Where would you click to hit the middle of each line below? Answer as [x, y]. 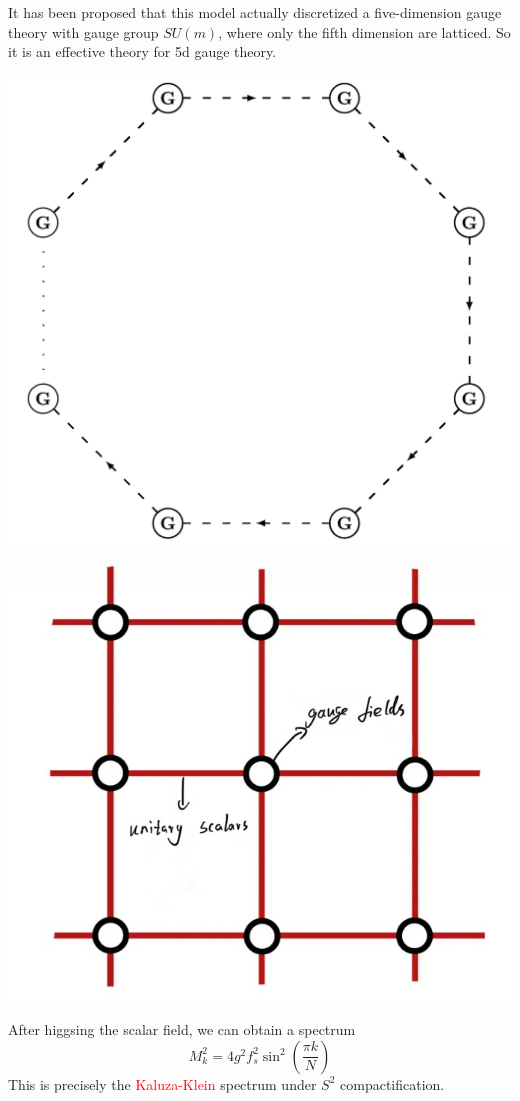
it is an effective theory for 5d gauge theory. [142, 51]
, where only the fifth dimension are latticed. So [364, 31]
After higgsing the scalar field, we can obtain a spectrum [182, 1029]
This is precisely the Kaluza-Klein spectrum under [162, 1083]
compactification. [392, 1083]
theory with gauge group [83, 31]
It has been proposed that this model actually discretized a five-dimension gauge [255, 12]
